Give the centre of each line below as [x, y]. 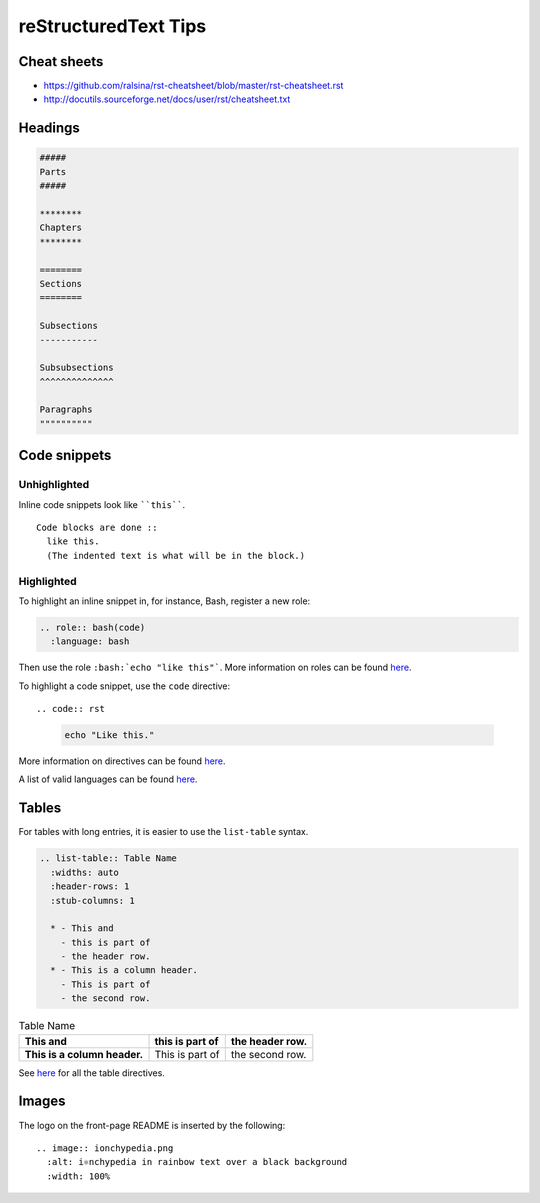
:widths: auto [85, 872]
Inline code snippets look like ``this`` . [101, 504]
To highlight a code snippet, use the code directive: [124, 686]
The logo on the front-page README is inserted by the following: [152, 1125]
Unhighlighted [54, 485]
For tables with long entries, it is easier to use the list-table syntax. [163, 832]
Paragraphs [66, 409]
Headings [49, 128]
